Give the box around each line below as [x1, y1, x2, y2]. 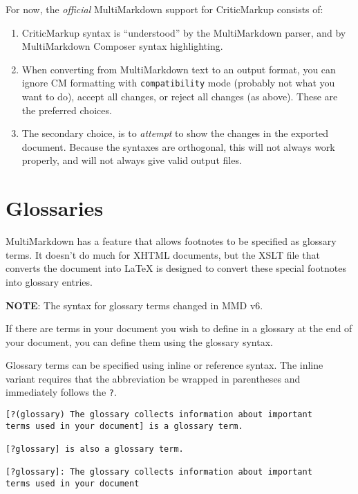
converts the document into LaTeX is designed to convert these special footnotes [6, 261, 347, 275]
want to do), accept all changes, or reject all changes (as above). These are [21, 89, 338, 104]
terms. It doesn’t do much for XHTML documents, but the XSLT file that [6, 247, 320, 262]
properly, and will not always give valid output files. [21, 153, 242, 167]
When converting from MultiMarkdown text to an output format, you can [21, 62, 336, 76]
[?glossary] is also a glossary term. [6, 444, 184, 455]
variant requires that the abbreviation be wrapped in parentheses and [6, 371, 301, 385]
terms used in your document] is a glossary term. [6, 421, 243, 431]
